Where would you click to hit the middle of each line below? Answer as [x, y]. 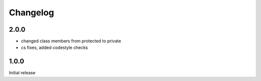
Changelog [31, 12]
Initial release [22, 73]
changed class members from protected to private [71, 41]
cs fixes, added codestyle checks [54, 47]
